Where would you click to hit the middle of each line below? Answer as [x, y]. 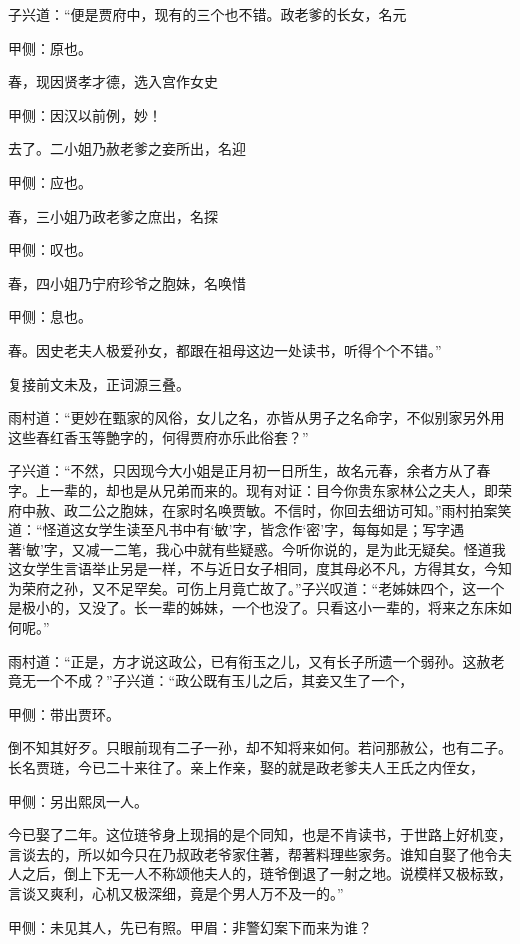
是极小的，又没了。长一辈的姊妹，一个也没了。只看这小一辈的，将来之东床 [253, 607]
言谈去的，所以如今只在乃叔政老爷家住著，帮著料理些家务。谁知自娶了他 [246, 853]
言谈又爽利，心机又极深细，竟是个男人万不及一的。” [176, 893]
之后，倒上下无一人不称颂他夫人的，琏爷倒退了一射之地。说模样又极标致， [266, 873]
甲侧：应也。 [50, 181]
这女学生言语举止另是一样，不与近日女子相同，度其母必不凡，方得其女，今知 [260, 568]
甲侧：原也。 [50, 47]
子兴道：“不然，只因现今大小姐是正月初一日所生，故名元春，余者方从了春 [249, 470]
